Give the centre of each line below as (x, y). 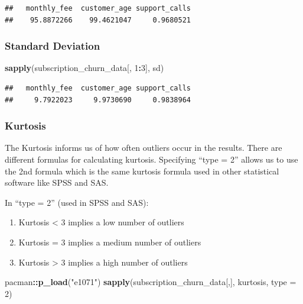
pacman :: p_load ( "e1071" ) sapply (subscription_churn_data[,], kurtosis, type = (151, 282)
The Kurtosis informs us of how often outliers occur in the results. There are (144, 148)
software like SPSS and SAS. (57, 182)
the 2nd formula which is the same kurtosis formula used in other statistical (142, 171)
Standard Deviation (53, 46)
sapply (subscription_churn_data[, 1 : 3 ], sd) (84, 68)
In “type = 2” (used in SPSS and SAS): (77, 202)
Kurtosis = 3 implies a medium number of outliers (110, 242)
